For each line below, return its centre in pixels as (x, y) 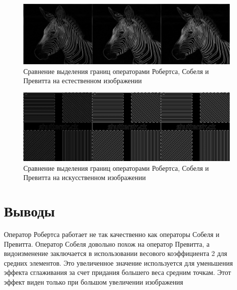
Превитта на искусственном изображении (85, 177)
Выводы (29, 211)
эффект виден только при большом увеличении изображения (94, 282)
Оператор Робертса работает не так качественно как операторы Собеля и (112, 234)
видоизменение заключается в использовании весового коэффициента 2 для (116, 253)
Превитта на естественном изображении (83, 81)
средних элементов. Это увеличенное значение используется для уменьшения (118, 263)
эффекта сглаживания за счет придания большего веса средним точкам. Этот (118, 272)
